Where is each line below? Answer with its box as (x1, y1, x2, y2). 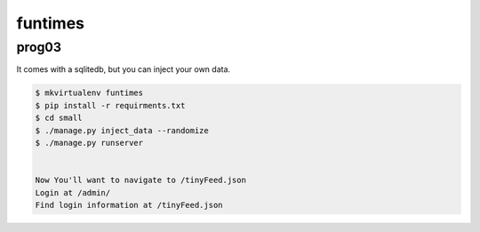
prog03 (16, 39, 62, 55)
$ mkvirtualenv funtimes (35, 88, 144, 98)
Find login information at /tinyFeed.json (35, 200, 223, 210)
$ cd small (35, 113, 83, 124)
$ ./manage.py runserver (35, 138, 144, 148)
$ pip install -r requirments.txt (35, 100, 186, 110)
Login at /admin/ (35, 188, 111, 197)
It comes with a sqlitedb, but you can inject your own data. (16, 64, 231, 75)
